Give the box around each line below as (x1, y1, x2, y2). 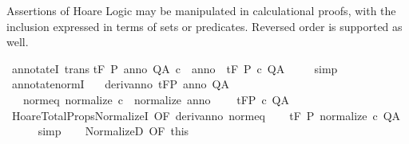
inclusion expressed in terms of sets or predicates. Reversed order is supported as (6, 18, 403, 34)
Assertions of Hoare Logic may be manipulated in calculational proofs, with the (6, 2, 396, 18)
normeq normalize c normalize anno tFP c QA (22, 91, 290, 107)
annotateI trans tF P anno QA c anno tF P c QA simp (11, 60, 338, 76)
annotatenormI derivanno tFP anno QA (11, 76, 229, 92)
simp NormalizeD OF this (38, 123, 189, 139)
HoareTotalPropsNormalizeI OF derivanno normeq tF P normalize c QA (11, 107, 401, 123)
